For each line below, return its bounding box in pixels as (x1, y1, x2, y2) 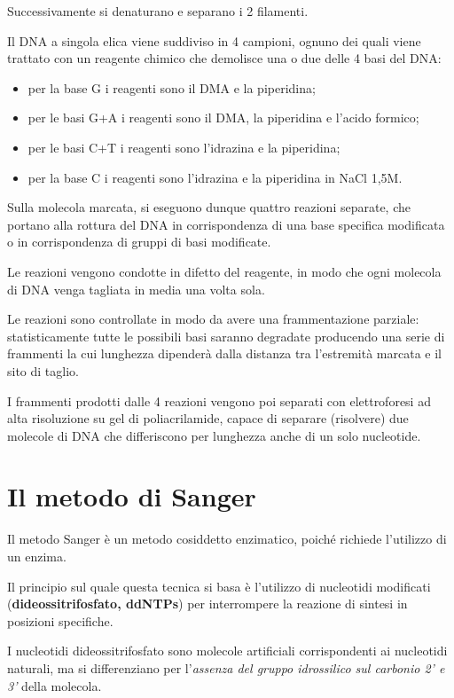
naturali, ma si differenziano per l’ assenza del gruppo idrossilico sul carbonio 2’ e (7, 658, 445, 677)
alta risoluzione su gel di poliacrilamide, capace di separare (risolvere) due (7, 409, 409, 427)
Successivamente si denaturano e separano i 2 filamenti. (7, 2, 309, 20)
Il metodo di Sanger (7, 478, 256, 514)
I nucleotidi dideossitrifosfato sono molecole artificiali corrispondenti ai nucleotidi (7, 641, 448, 660)
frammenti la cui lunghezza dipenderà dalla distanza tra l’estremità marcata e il (7, 344, 442, 363)
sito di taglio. (7, 361, 79, 380)
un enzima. (7, 547, 67, 565)
